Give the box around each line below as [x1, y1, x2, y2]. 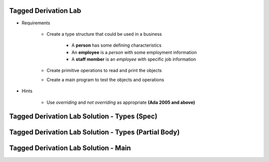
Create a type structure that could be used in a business [46, 31, 162, 37]
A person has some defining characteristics [71, 42, 162, 48]
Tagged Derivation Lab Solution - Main [9, 144, 132, 153]
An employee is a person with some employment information [71, 49, 197, 55]
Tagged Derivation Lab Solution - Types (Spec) [9, 112, 158, 121]
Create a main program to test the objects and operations [46, 77, 164, 82]
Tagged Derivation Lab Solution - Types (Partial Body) [9, 128, 180, 137]
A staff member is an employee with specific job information [71, 56, 196, 62]
